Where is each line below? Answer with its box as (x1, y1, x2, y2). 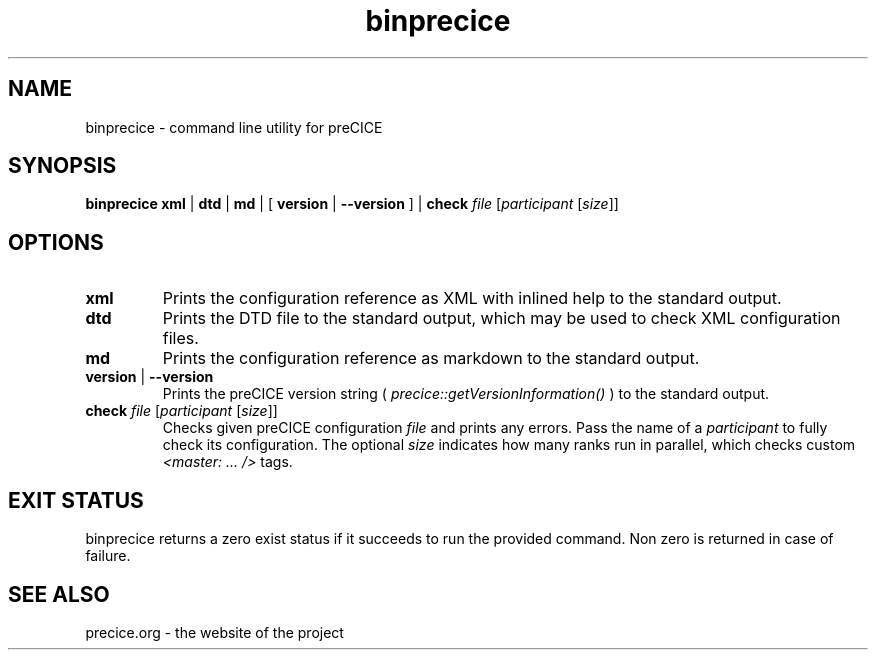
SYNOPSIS (8, 153, 117, 179)
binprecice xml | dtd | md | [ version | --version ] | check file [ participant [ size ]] (85, 195, 619, 213)
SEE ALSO (8, 581, 110, 607)
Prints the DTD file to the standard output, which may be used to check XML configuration (162, 308, 841, 329)
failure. (85, 547, 131, 565)
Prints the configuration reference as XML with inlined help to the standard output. (162, 288, 782, 309)
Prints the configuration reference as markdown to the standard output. (162, 348, 700, 369)
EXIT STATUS (8, 487, 144, 513)
